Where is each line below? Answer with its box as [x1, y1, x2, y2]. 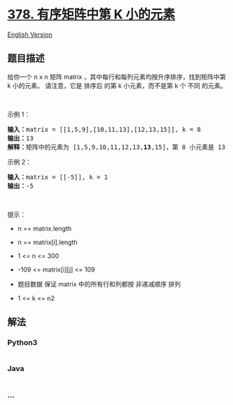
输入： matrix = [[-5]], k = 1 [7, 173, 108, 181]
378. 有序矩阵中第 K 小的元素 [7, 6, 176, 23]
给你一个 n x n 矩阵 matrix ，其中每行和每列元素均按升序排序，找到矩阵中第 [7, 72, 226, 81]
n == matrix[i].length [17, 238, 78, 246]
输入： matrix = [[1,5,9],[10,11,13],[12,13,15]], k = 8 [7, 125, 201, 133]
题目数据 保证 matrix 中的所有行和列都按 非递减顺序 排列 [17, 279, 181, 288]
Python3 [7, 338, 37, 348]
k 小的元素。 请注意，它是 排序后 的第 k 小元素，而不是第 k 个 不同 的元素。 [7, 81, 227, 90]
